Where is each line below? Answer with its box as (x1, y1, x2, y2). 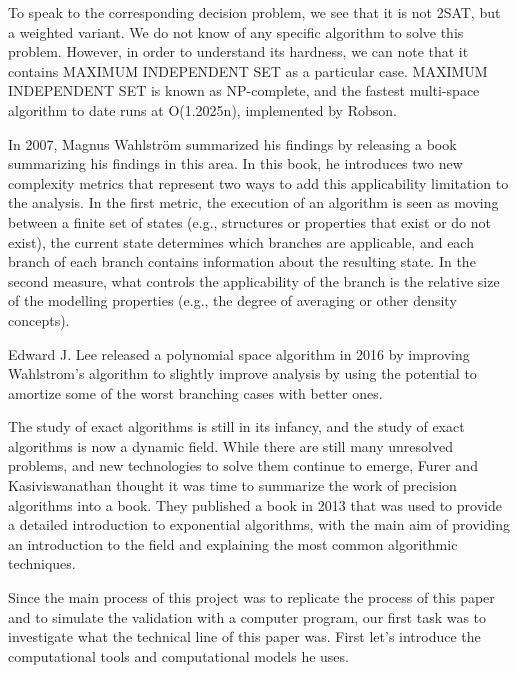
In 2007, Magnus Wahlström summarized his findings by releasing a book (8, 133, 457, 154)
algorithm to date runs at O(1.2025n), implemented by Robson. (8, 99, 397, 120)
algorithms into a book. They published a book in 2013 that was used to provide (8, 494, 502, 515)
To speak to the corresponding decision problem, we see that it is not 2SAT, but (8, 2, 501, 22)
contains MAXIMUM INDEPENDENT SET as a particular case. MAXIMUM (8, 60, 488, 81)
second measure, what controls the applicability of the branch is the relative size (8, 270, 500, 291)
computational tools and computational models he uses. (8, 645, 349, 666)
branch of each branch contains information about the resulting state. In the (8, 251, 476, 272)
